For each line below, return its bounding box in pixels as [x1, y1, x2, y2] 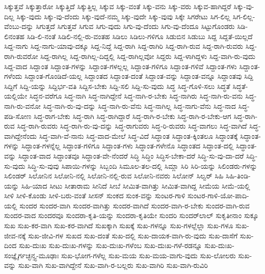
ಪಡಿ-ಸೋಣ [4, 110, 32, 121]
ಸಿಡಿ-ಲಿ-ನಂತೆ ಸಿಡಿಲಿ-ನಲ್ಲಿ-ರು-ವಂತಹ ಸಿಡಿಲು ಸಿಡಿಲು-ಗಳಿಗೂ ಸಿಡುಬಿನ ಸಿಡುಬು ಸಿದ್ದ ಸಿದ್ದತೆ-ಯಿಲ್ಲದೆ [26, 31, 253, 41]
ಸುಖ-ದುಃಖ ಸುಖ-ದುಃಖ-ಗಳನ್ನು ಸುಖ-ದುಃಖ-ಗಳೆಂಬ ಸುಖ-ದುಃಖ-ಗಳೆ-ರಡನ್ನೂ [18, 240, 202, 251]
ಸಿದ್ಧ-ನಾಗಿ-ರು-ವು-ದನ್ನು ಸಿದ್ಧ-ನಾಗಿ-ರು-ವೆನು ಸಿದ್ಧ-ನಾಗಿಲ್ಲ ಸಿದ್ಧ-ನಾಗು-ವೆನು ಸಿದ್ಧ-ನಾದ [43, 100, 236, 111]
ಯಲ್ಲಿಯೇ [4, 90, 28, 101]
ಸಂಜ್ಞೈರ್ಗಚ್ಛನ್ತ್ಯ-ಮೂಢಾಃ [4, 250, 59, 260]
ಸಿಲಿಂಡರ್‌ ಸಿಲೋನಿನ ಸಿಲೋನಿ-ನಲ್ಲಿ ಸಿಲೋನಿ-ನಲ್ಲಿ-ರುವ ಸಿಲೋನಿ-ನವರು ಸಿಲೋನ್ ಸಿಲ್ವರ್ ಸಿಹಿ [4, 170, 224, 181]
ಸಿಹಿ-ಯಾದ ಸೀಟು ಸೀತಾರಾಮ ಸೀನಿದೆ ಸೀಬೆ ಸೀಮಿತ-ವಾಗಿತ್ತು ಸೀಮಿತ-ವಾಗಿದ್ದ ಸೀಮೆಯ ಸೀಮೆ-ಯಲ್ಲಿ [21, 180, 250, 191]
